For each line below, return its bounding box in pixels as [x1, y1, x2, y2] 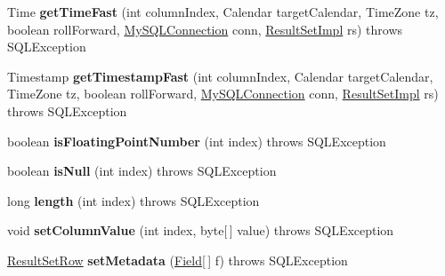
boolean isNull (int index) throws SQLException [7, 162, 277, 180]
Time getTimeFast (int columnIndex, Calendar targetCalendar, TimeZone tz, [7, 3, 439, 20]
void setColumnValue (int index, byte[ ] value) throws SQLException [7, 221, 394, 240]
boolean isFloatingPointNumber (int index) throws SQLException [7, 131, 386, 150]
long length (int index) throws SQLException [7, 191, 260, 209]
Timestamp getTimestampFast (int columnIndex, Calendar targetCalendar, [7, 67, 433, 85]
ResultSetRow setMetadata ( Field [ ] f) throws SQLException [7, 250, 348, 269]
